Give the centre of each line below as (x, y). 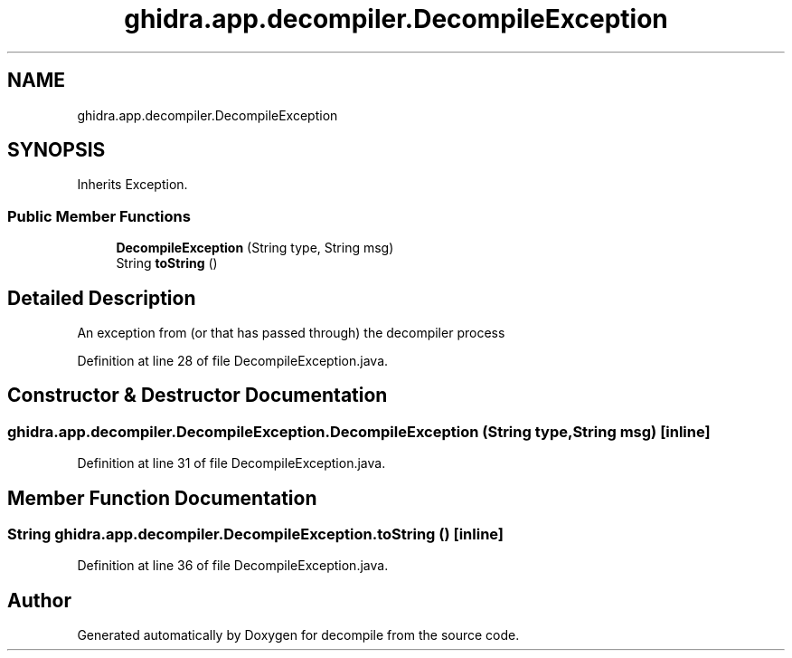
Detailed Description (102, 298)
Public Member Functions (99, 216)
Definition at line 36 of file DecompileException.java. (233, 566)
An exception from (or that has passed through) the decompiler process (291, 333)
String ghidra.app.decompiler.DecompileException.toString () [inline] (256, 534)
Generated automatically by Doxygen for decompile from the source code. (298, 635)
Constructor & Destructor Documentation (198, 396)
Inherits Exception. (132, 185)
